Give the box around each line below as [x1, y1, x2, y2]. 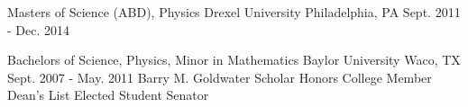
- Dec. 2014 [7, 20, 70, 39]
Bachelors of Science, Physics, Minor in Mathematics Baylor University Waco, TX [7, 50, 461, 69]
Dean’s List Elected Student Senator [7, 85, 209, 104]
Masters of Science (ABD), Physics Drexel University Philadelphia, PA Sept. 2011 [7, 3, 461, 21]
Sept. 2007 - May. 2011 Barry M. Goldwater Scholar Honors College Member [7, 67, 432, 86]
